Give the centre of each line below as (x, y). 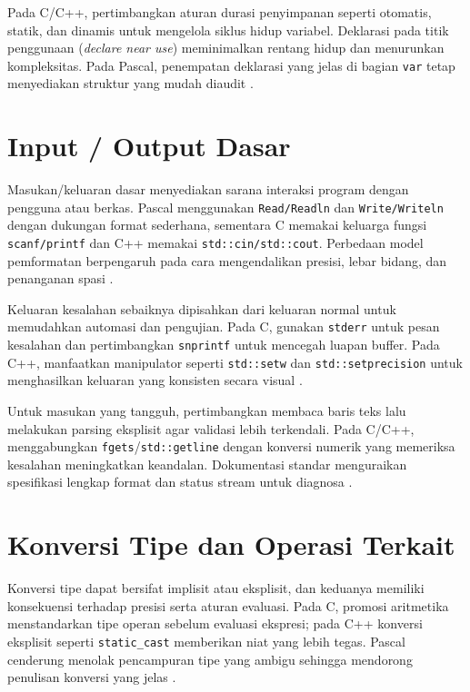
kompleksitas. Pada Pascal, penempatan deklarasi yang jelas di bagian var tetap (231, 65)
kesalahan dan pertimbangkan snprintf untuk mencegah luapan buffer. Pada (224, 345)
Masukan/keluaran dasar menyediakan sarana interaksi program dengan (208, 189)
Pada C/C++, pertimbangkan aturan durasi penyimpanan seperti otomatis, (220, 12)
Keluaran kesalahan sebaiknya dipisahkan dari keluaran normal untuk (202, 308)
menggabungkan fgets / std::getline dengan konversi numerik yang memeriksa (231, 446)
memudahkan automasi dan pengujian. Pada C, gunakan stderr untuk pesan (224, 326)
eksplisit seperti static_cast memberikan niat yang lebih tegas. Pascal (206, 641)
